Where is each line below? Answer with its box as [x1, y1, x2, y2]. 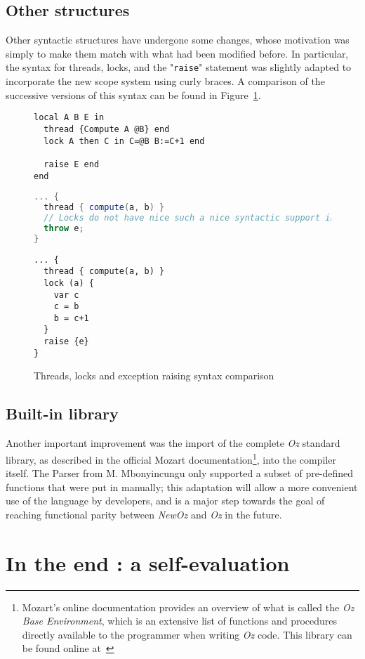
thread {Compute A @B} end [44, 124, 170, 134]
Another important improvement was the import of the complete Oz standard [6, 436, 340, 450]
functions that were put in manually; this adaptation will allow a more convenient [6, 479, 358, 494]
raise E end [44, 159, 100, 169]
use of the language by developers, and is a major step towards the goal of [6, 493, 325, 508]
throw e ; [44, 223, 84, 233]
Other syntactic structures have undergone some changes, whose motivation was [6, 32, 350, 47]
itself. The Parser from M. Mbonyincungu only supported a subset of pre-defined [6, 466, 354, 481]
